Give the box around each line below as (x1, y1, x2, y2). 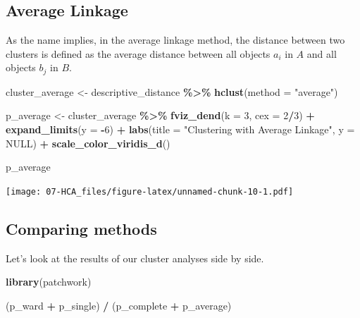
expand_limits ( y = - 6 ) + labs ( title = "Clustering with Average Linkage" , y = (6, 122, 355, 137)
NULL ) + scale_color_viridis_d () (6, 135, 170, 150)
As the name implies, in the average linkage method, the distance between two (6, 32, 345, 47)
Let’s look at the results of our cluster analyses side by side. (6, 250, 264, 265)
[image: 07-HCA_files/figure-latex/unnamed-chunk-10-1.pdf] (6, 186, 294, 197)
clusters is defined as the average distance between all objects (6, 46, 271, 61)
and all (306, 46, 337, 61)
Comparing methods (6, 217, 157, 239)
